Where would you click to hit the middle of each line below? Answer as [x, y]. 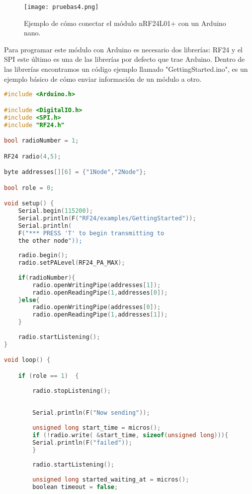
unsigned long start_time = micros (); [97, 427]
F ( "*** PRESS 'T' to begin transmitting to [91, 233]
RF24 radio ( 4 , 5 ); [33, 156]
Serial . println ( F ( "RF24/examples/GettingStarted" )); [107, 218]
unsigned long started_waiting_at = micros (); [111, 480]
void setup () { [29, 204]
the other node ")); [50, 241]
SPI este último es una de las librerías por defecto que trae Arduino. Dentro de [125, 59]
